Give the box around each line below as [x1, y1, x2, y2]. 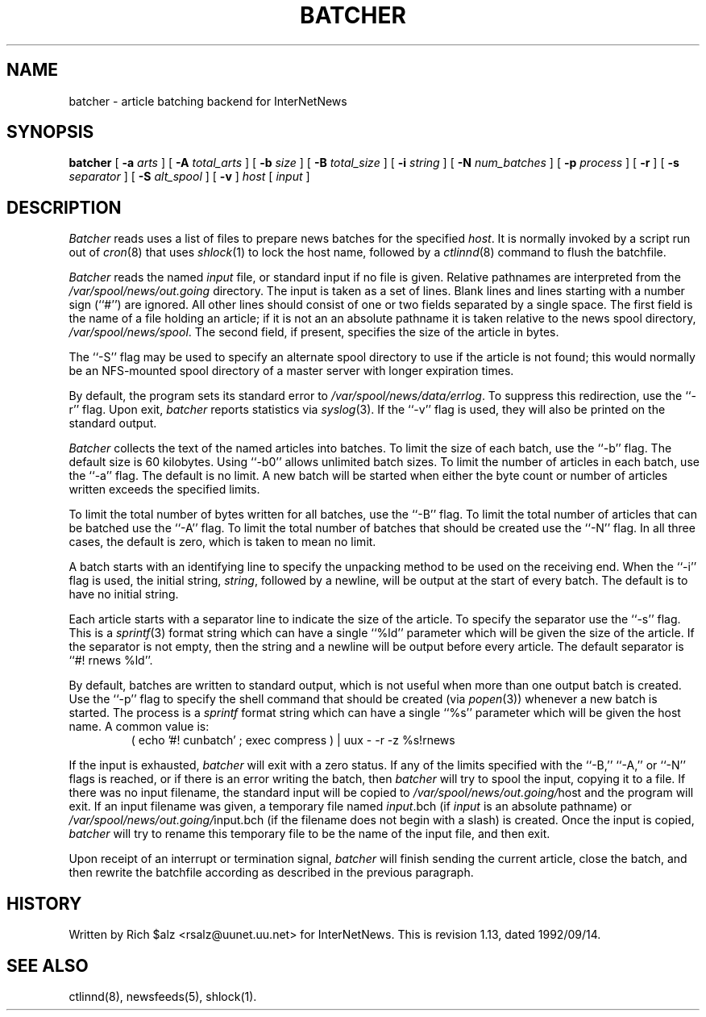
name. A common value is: [69, 719, 210, 734]
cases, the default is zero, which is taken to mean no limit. [69, 535, 376, 549]
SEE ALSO [6, 955, 89, 976]
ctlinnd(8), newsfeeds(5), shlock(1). [69, 989, 257, 1003]
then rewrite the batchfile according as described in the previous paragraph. [69, 865, 474, 880]
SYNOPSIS [6, 122, 94, 143]
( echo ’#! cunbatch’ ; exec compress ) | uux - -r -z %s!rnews [131, 733, 455, 748]
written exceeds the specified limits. [69, 482, 260, 497]
